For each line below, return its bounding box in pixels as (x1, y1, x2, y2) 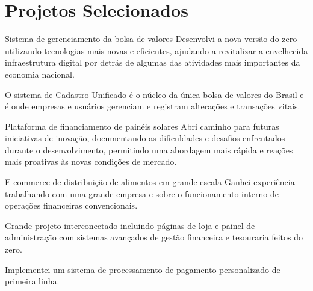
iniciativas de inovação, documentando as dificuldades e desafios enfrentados (5, 132, 285, 144)
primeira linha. (5, 275, 60, 287)
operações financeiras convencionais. (5, 199, 138, 212)
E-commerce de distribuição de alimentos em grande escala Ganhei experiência (5, 176, 295, 188)
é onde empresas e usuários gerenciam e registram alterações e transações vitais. (5, 100, 300, 112)
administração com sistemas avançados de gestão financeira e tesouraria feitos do (5, 231, 303, 244)
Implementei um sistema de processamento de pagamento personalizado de (5, 263, 280, 275)
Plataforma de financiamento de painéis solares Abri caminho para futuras (5, 120, 279, 132)
